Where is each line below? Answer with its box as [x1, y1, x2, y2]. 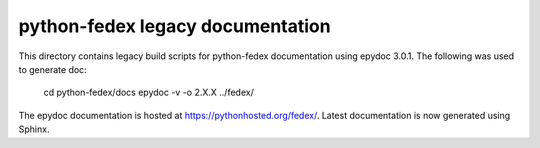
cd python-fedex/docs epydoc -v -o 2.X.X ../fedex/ [43, 86, 254, 99]
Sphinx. [18, 123, 50, 135]
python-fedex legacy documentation [18, 15, 331, 37]
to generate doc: [18, 63, 87, 75]
